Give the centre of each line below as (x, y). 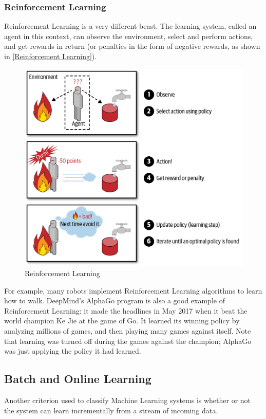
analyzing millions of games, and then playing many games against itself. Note (128, 330)
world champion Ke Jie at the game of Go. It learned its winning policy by (122, 321)
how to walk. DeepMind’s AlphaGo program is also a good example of (115, 300)
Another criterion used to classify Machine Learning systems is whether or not (128, 400)
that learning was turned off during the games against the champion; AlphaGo (128, 341)
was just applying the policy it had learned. (73, 351)
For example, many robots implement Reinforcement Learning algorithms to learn (133, 290)
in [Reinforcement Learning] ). (51, 56)
